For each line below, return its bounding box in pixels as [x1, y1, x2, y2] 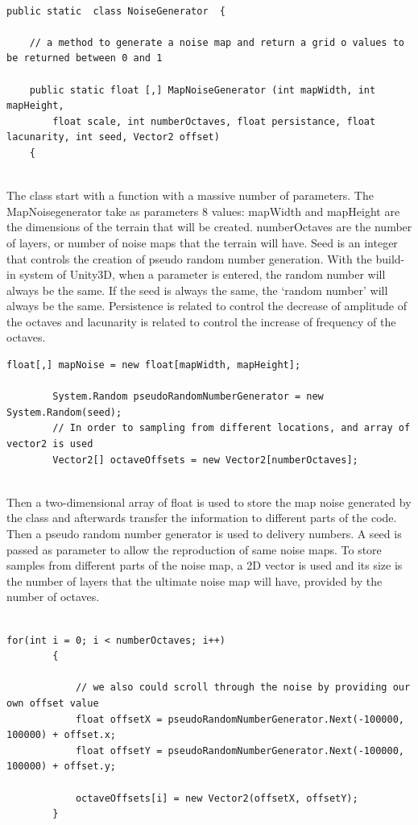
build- [375, 250, 405, 267]
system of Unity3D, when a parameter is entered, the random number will [19, 266, 386, 283]
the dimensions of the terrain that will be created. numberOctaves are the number [6, 218, 412, 235]
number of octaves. [6, 588, 100, 605]
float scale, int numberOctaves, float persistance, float [52, 115, 376, 127]
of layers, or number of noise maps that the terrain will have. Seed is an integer [6, 234, 398, 251]
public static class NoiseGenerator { [6, 5, 226, 17]
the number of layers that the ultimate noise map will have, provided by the [6, 572, 383, 589]
